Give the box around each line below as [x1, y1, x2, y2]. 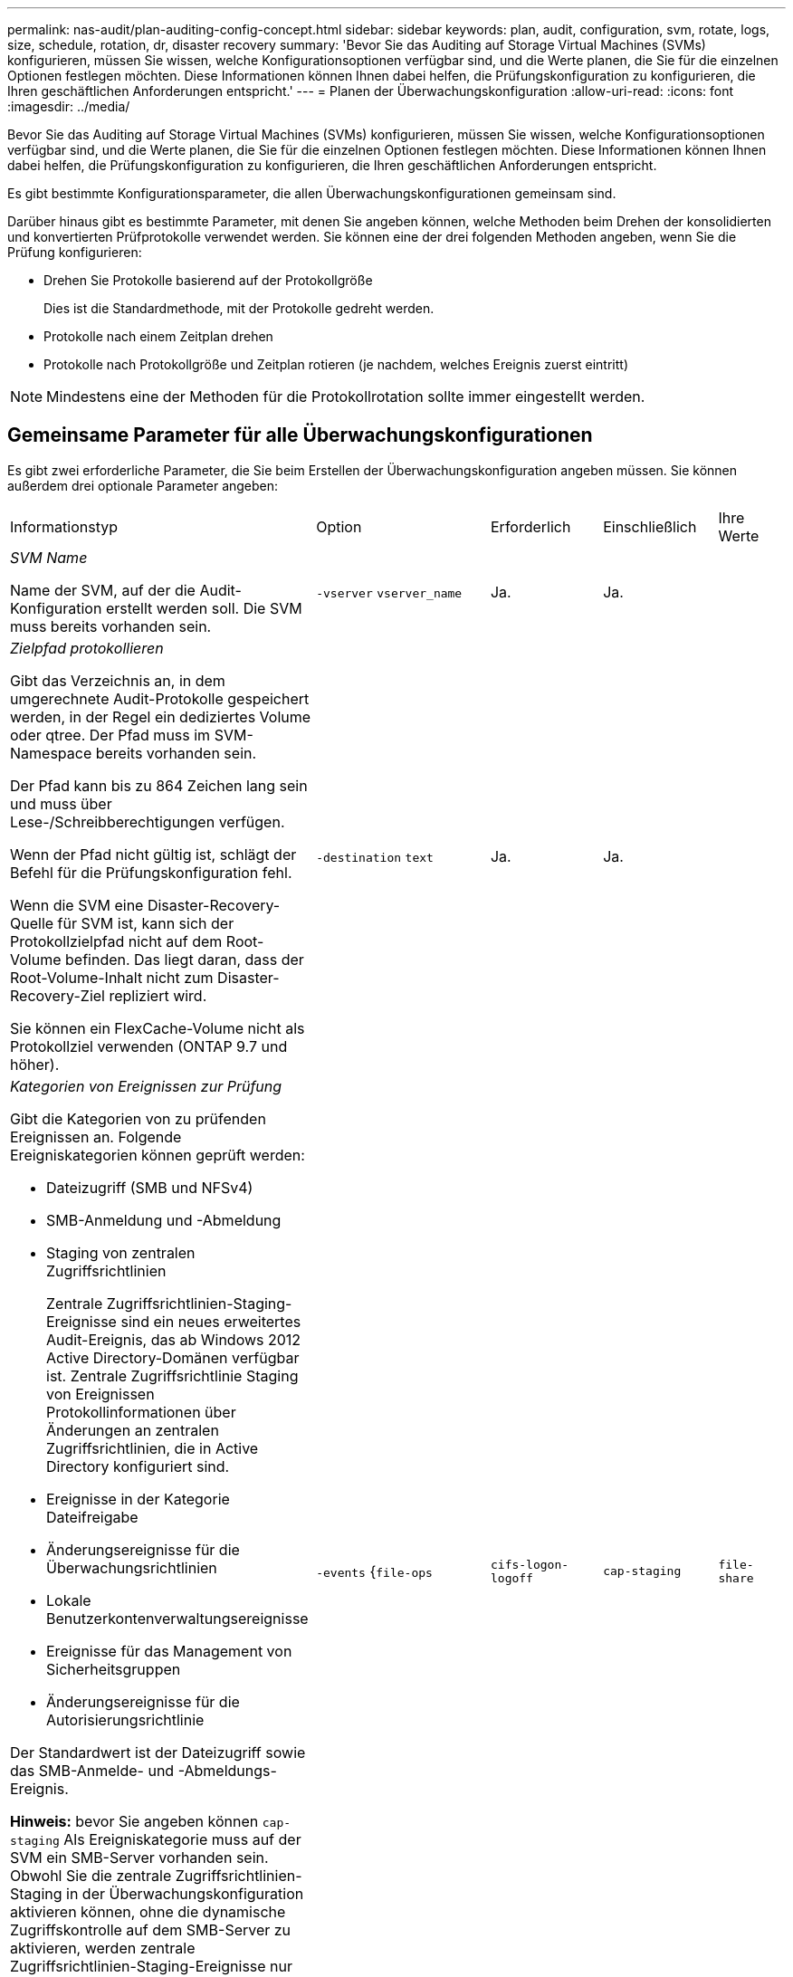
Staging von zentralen [46, 1243, 196, 1262]
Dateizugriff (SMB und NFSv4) [46, 1178, 253, 1197]
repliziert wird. [109, 986, 207, 1005]
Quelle [10, 913, 54, 932]
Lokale [46, 1590, 91, 1609]
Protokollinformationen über [46, 1402, 236, 1421]
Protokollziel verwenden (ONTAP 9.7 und [10, 1036, 288, 1055]
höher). [10, 1055, 60, 1074]
